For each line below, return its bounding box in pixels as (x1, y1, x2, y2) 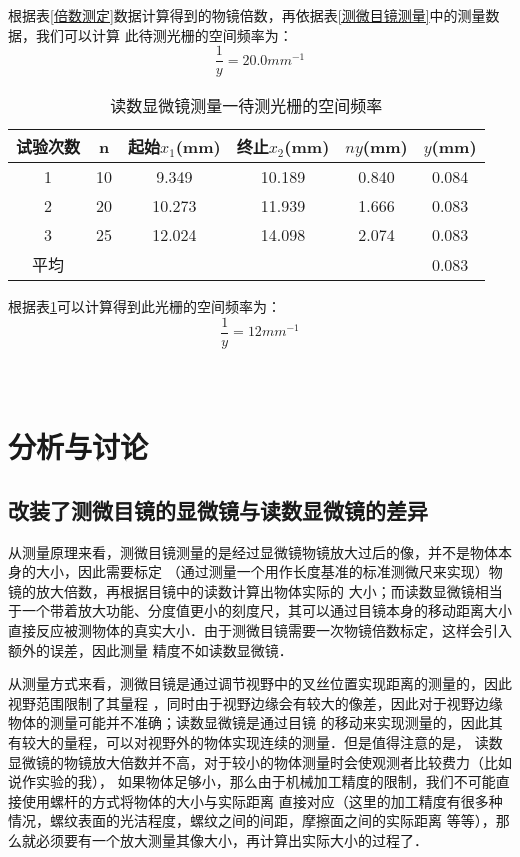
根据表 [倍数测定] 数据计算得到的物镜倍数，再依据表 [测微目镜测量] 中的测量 (8, 5, 486, 25)
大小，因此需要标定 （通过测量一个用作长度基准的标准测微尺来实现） (35, 561, 489, 582)
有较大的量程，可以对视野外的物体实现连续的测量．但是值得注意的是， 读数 (8, 732, 503, 753)
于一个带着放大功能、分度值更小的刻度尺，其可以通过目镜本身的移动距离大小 (8, 600, 512, 621)
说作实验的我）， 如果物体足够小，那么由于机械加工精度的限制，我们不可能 (8, 771, 496, 792)
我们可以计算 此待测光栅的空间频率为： (35, 24, 293, 45)
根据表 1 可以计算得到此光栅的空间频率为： (8, 296, 281, 317)
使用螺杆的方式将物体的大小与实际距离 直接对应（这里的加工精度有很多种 (21, 790, 503, 811)
